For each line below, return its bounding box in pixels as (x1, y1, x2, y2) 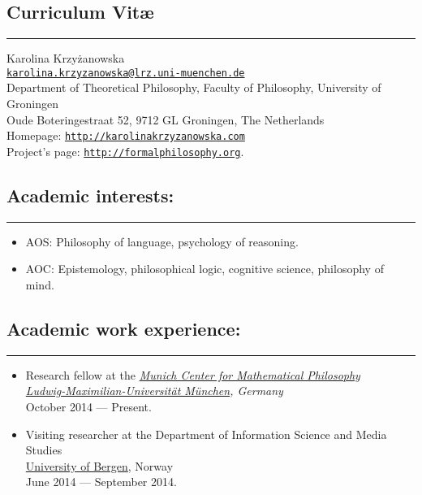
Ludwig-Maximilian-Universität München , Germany (25, 382, 283, 399)
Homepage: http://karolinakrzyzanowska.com (6, 127, 245, 144)
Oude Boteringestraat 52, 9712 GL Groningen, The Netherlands (6, 111, 325, 128)
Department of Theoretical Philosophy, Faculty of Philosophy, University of (6, 79, 381, 96)
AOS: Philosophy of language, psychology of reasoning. (25, 232, 299, 250)
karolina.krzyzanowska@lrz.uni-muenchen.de (6, 67, 245, 79)
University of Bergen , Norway (25, 457, 174, 474)
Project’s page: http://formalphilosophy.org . (6, 142, 244, 159)
